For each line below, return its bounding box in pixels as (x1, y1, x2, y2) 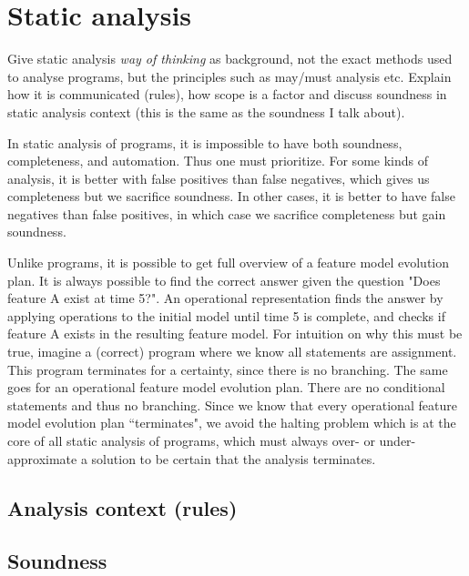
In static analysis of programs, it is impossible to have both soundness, (7, 133, 403, 152)
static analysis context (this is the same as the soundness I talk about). (7, 102, 405, 121)
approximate (7, 449, 77, 468)
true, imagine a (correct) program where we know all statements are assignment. (7, 342, 457, 361)
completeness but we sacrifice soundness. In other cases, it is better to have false (7, 187, 455, 206)
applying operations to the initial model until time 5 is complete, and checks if (7, 306, 445, 325)
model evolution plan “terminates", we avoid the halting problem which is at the (7, 413, 456, 432)
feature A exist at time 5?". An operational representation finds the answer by (7, 288, 444, 308)
